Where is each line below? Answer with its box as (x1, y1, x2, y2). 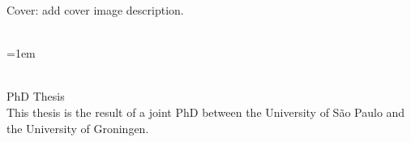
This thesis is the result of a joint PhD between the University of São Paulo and (6, 103, 405, 120)
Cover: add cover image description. (6, 2, 184, 18)
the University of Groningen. (6, 119, 149, 136)
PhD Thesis (6, 88, 65, 105)
